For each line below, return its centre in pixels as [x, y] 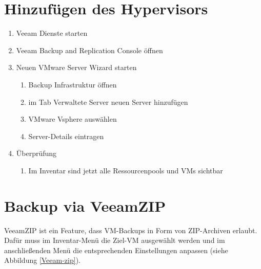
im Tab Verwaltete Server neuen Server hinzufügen [108, 102]
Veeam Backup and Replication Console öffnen [89, 50]
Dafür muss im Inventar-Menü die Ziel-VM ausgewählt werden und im [115, 240]
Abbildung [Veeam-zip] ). [42, 260]
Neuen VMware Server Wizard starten [76, 67]
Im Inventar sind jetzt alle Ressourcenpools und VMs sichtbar [126, 170]
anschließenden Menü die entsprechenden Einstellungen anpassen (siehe [116, 250]
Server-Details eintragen [66, 136]
